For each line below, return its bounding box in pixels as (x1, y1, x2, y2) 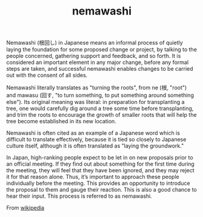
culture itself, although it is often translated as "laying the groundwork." (6, 142, 184, 149)
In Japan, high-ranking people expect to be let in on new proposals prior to (6, 154, 193, 161)
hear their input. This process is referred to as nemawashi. (6, 192, 153, 200)
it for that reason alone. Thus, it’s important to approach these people (6, 173, 180, 181)
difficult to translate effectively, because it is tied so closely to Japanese (6, 136, 187, 143)
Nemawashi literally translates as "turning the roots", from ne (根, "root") (6, 84, 187, 91)
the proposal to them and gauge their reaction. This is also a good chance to (6, 186, 197, 193)
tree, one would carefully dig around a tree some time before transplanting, (6, 105, 194, 112)
